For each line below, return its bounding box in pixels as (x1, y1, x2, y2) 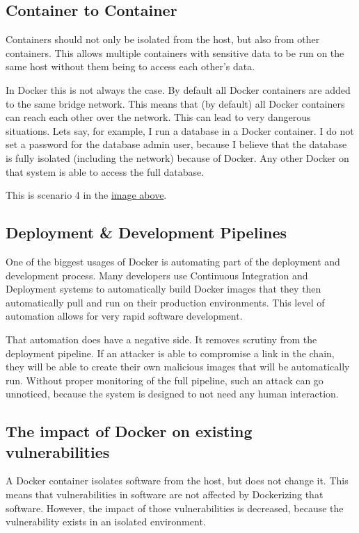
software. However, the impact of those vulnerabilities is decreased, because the (6, 500, 344, 515)
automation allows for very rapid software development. (6, 309, 243, 323)
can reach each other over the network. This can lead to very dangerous (6, 110, 311, 124)
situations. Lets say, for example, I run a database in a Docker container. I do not (6, 123, 354, 138)
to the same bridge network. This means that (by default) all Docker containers (6, 96, 345, 110)
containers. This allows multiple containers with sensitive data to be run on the (6, 45, 344, 60)
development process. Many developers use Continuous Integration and (6, 268, 308, 282)
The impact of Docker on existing (6, 420, 253, 442)
